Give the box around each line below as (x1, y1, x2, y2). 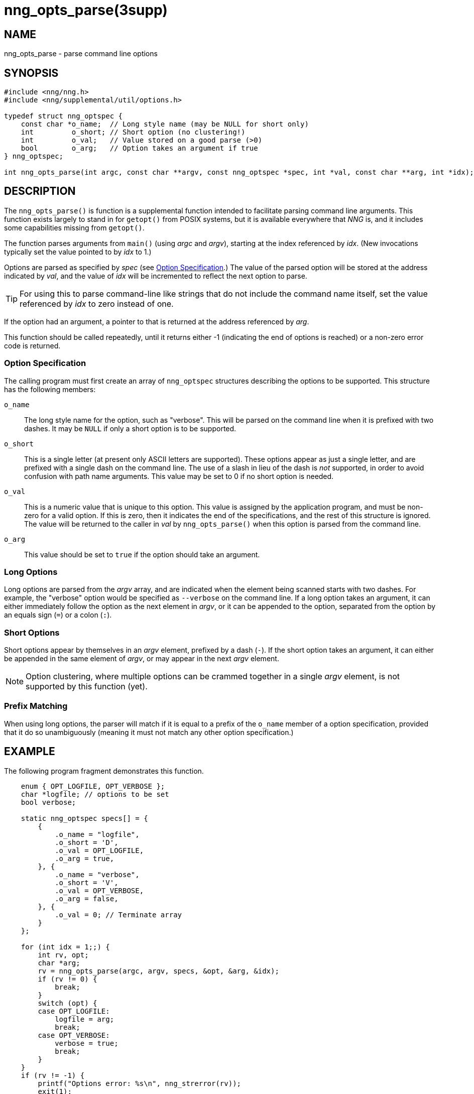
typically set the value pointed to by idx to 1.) (4, 247, 152, 256)
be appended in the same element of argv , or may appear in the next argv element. (4, 654, 279, 663)
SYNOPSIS (4, 66, 59, 79)
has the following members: (4, 385, 96, 394)
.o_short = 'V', (55, 878, 118, 887)
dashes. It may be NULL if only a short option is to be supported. (24, 424, 236, 433)
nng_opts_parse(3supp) (4, 2, 168, 19)
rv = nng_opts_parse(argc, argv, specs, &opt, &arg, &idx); (38, 966, 279, 975)
